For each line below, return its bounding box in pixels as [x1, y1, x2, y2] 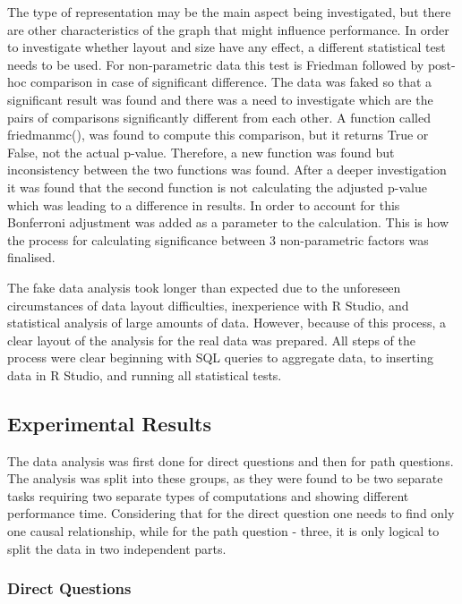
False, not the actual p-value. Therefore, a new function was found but [7, 142, 395, 161]
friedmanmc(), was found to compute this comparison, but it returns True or [7, 125, 429, 144]
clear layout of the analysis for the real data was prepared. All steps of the [7, 330, 415, 349]
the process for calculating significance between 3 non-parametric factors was [7, 230, 429, 249]
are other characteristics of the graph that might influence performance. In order [7, 20, 449, 38]
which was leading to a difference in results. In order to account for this [7, 195, 400, 214]
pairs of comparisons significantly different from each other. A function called [7, 107, 432, 126]
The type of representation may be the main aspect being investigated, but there [7, 3, 451, 21]
